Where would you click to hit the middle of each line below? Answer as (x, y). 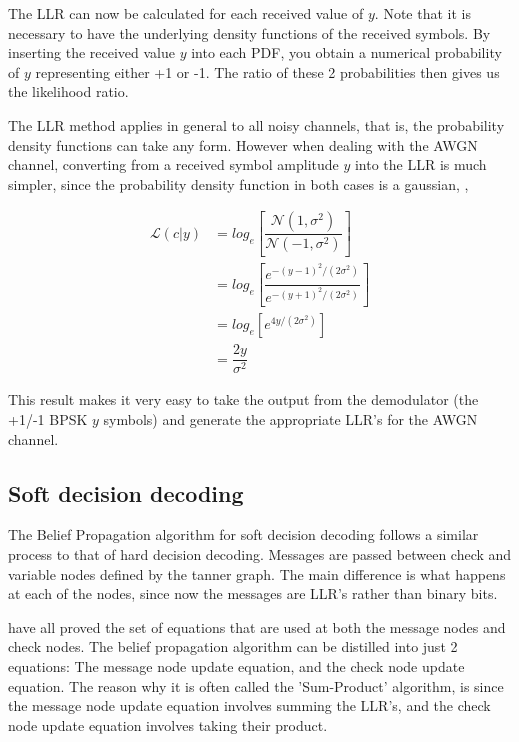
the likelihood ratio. (68, 91)
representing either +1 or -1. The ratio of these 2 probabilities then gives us (267, 71)
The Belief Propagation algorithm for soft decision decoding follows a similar (243, 534)
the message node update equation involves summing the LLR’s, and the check (249, 705)
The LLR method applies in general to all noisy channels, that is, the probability (256, 124)
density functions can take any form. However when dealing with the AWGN (243, 144)
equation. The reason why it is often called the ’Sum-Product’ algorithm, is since (256, 685)
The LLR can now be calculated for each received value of (186, 13)
